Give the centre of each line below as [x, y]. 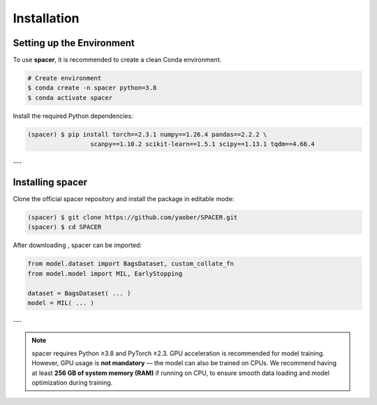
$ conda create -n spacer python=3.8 [92, 88]
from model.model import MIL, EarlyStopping [105, 273]
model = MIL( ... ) [61, 303]
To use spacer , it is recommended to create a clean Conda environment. [117, 60]
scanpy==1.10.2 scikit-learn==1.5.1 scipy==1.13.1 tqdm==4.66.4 [202, 144]
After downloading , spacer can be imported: [77, 245]
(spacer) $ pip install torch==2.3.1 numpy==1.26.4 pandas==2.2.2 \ [147, 134]
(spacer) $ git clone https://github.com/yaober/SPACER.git [133, 218]
